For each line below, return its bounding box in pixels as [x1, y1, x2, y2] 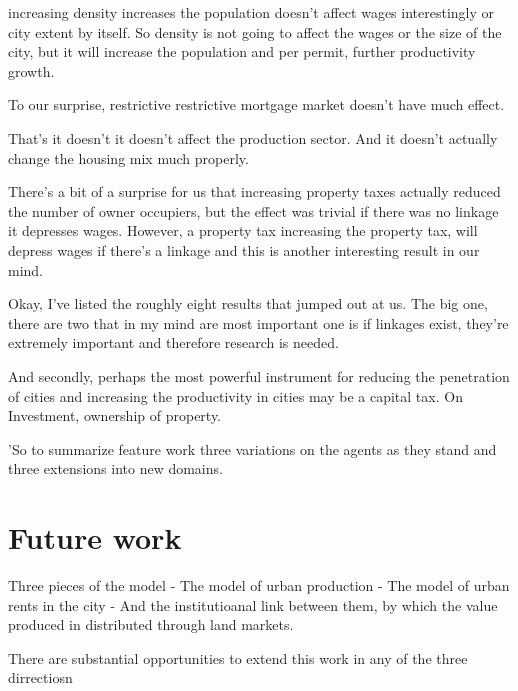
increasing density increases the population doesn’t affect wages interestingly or [8, 2, 495, 22]
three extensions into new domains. [8, 458, 223, 479]
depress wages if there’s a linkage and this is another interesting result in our [8, 239, 480, 260]
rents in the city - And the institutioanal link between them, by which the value [8, 594, 498, 615]
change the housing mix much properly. [8, 147, 249, 168]
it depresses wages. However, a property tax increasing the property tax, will [8, 220, 478, 241]
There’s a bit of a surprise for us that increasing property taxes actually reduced [8, 181, 501, 202]
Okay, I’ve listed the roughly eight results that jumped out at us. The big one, [8, 293, 488, 314]
